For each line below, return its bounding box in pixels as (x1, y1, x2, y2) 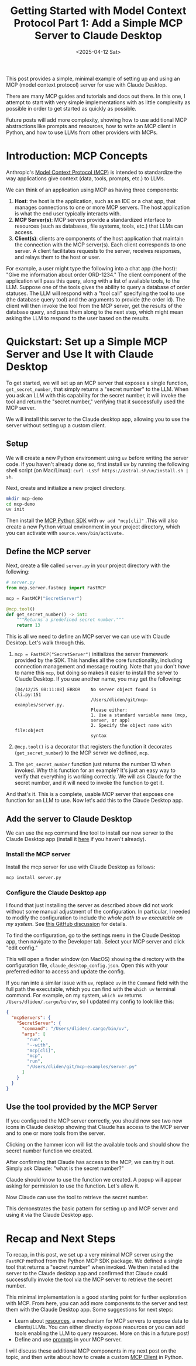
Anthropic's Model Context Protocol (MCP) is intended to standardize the (6, 169, 183, 176)
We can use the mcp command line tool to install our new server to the (6, 829, 174, 836)
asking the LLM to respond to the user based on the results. (6, 314, 150, 321)
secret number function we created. (6, 1147, 93, 1154)
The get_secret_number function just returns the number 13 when (14, 761, 171, 768)
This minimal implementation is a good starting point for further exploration (6, 1293, 187, 1300)
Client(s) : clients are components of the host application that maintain (14, 235, 184, 242)
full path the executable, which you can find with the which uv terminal (6, 986, 176, 993)
